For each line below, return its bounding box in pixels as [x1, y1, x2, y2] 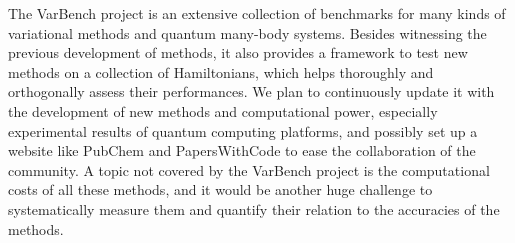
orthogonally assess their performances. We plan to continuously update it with [8, 81, 495, 102]
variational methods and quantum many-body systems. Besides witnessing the [8, 22, 487, 43]
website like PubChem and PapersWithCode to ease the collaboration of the [8, 140, 476, 161]
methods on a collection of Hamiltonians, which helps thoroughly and [8, 61, 434, 82]
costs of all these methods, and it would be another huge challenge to [8, 179, 433, 200]
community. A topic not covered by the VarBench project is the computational [8, 159, 490, 180]
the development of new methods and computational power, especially [8, 100, 438, 121]
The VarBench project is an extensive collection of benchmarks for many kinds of [8, 3, 506, 23]
